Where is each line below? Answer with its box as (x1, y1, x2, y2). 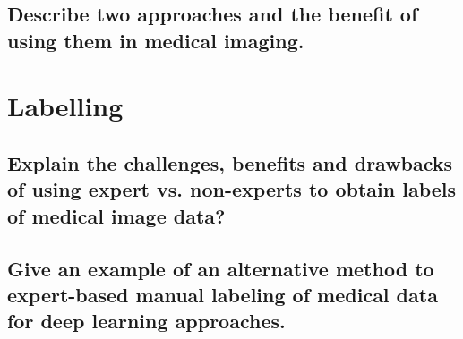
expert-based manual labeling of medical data (7, 280, 438, 308)
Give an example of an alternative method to (7, 254, 434, 282)
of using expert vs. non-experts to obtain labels (7, 175, 457, 203)
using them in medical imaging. (7, 26, 304, 54)
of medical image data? (7, 201, 226, 229)
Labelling (7, 88, 124, 124)
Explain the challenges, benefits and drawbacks (7, 148, 453, 176)
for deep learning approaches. (7, 307, 286, 335)
